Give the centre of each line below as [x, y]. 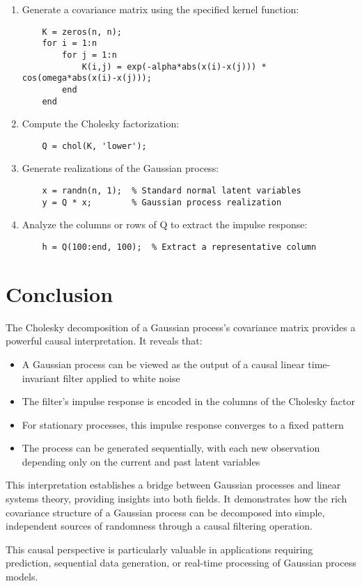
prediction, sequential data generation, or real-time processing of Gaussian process [181, 563]
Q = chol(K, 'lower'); [94, 146]
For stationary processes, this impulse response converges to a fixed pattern [183, 424]
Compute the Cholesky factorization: [101, 124]
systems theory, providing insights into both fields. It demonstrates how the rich [176, 499]
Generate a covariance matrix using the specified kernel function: [160, 9]
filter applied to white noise [121, 378]
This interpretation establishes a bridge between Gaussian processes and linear [173, 485]
